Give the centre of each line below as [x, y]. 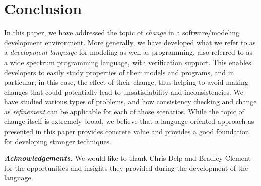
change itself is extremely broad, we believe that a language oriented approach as [129, 121]
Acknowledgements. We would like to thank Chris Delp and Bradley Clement [127, 158]
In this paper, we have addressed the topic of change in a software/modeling [122, 33]
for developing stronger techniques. [58, 141]
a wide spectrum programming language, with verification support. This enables [128, 62]
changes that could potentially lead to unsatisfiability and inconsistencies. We [124, 91]
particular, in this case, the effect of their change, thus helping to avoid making [126, 82]
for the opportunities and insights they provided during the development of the [126, 168]
